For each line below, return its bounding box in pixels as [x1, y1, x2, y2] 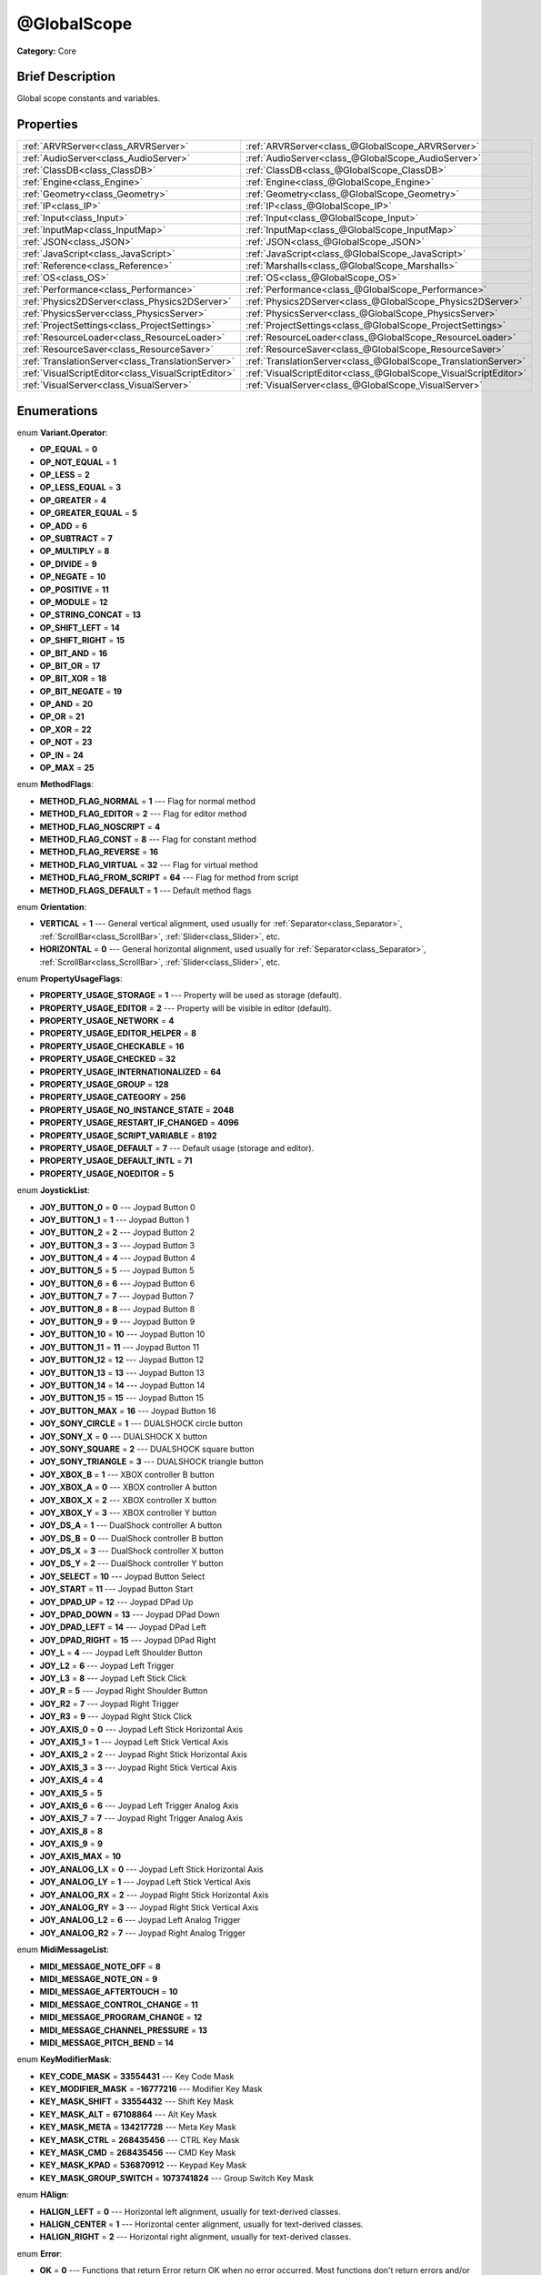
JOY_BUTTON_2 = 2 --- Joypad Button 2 [39, 1227, 195, 1238]
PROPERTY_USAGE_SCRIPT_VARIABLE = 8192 [39, 1129, 217, 1141]
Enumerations [16, 403, 99, 419]
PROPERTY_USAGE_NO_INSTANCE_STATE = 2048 [39, 1104, 235, 1115]
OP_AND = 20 [39, 699, 94, 710]
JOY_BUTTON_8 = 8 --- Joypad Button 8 [39, 1303, 195, 1314]
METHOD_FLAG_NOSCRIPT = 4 [39, 821, 161, 832]
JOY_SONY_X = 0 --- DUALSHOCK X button [39, 1431, 208, 1441]
